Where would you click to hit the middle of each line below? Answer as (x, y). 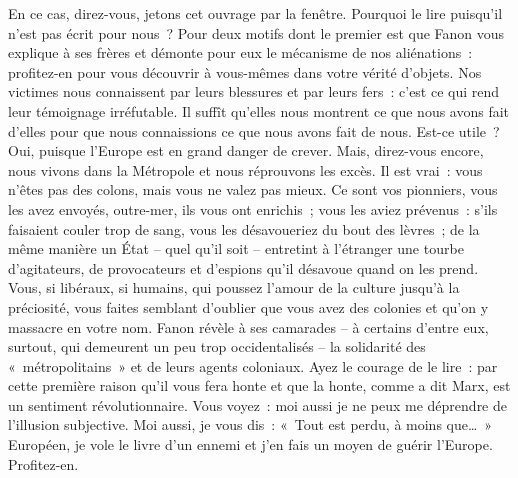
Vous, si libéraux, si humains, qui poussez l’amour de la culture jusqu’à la (234, 287)
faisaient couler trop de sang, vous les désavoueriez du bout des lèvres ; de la (244, 228)
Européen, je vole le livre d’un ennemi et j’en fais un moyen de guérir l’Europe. (250, 444)
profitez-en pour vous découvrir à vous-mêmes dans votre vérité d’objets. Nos (245, 71)
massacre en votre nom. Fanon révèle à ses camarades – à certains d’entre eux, (248, 326)
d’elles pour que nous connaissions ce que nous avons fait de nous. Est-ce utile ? (254, 130)
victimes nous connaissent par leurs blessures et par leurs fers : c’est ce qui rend (254, 91)
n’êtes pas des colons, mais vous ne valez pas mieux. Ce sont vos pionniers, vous (253, 189)
